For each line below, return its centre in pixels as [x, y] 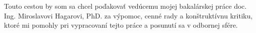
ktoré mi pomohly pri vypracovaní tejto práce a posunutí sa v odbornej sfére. [121, 25]
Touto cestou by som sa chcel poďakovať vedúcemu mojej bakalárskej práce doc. [125, 6]
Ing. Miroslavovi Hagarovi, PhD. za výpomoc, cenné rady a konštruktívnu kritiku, [128, 15]
